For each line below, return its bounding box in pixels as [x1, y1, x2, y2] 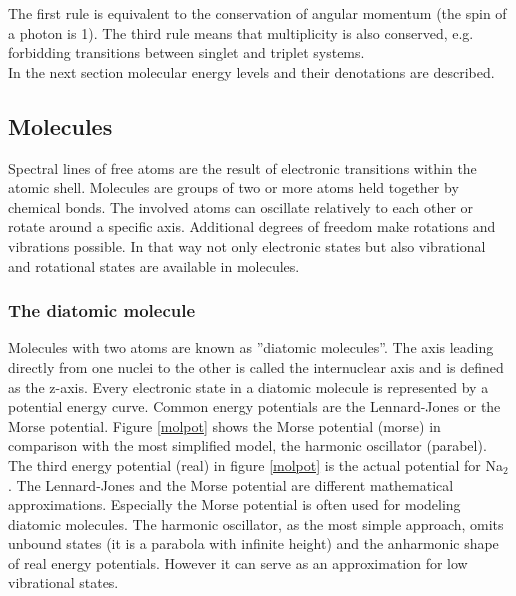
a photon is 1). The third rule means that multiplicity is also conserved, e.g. [8, 22, 474, 43]
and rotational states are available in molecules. [8, 255, 300, 276]
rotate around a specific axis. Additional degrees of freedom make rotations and [8, 216, 496, 237]
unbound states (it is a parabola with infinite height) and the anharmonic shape [8, 533, 499, 554]
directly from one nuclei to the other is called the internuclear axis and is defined [8, 356, 504, 377]
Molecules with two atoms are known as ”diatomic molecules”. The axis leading [8, 337, 494, 358]
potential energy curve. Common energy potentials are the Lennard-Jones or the [8, 396, 501, 417]
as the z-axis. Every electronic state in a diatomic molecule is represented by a [8, 376, 489, 397]
